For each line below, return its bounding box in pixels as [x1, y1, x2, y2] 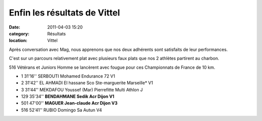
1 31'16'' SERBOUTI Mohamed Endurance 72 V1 [21, 73, 115, 79]
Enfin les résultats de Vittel [9, 7, 120, 18]
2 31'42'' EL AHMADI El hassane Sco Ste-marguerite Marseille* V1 [21, 80, 153, 86]
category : [9, 30, 30, 36]
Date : [9, 24, 20, 30]
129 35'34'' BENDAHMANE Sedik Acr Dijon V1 [21, 93, 115, 99]
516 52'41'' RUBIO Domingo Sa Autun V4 [21, 107, 102, 113]
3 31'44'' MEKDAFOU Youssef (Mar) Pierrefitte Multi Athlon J [21, 87, 143, 92]
